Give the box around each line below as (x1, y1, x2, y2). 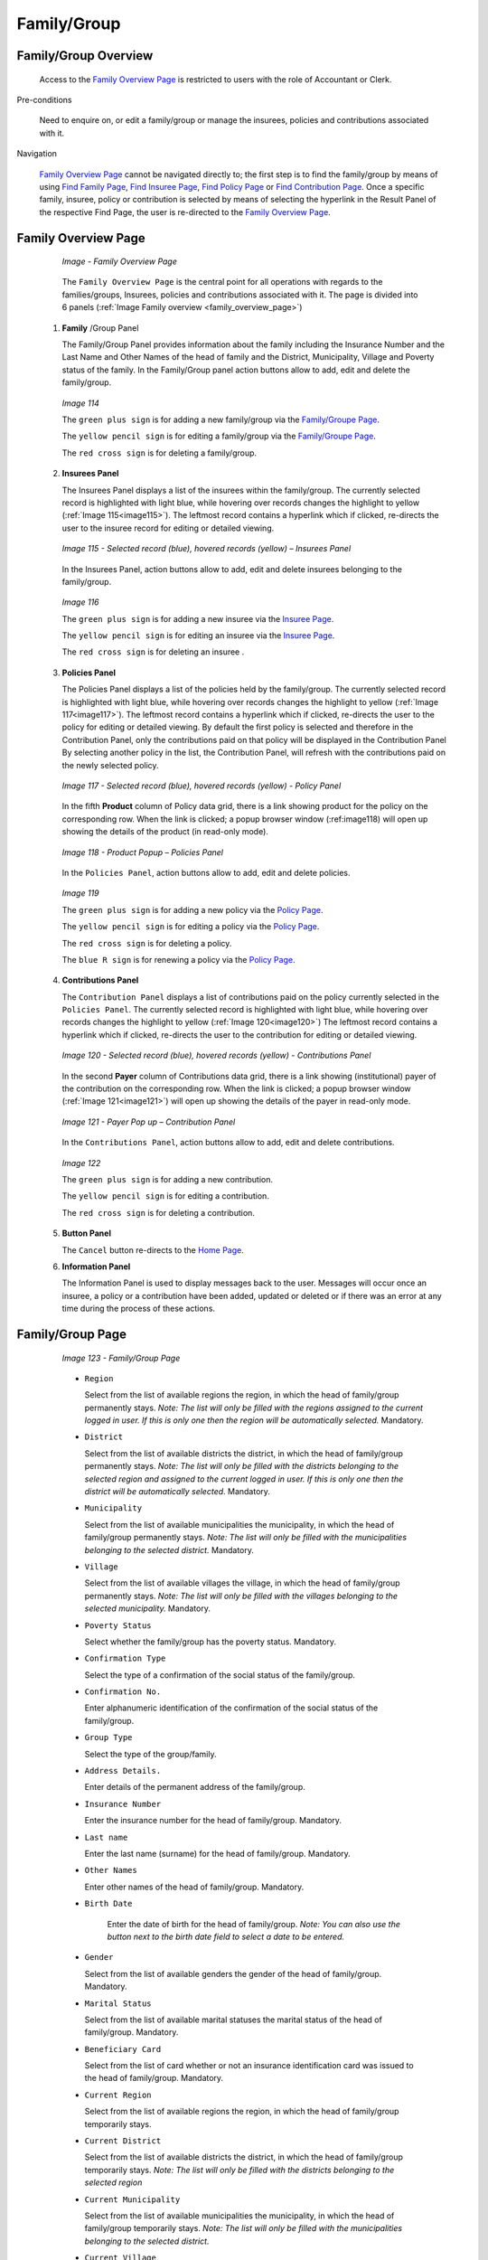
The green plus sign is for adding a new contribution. (61, 1173, 274, 1184)
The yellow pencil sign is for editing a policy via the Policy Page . (61, 921, 320, 932)
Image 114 (61, 398, 99, 409)
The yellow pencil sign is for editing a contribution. (61, 1191, 270, 1201)
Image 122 (61, 1157, 101, 1168)
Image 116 (61, 597, 99, 607)
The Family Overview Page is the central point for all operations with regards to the (61, 277, 383, 287)
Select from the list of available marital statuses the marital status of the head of (84, 2014, 383, 2025)
